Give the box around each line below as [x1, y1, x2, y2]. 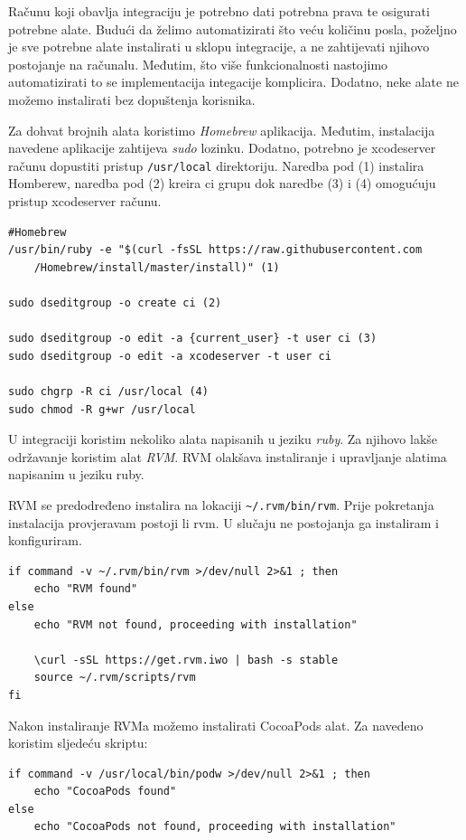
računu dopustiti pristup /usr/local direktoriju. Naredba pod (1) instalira [8, 156, 424, 175]
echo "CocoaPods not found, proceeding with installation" [33, 820, 396, 834]
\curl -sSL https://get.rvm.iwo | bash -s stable [33, 653, 339, 666]
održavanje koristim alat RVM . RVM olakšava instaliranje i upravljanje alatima [8, 447, 447, 466]
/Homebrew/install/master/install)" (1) [33, 260, 280, 274]
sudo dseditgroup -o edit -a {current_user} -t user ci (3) [8, 332, 377, 345]
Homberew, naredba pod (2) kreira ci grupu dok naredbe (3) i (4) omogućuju [8, 174, 436, 193]
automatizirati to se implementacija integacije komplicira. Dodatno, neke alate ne [8, 72, 459, 91]
